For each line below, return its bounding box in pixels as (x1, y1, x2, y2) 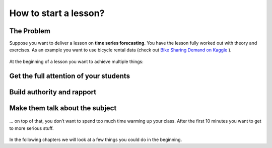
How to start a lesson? (9, 8, 105, 19)
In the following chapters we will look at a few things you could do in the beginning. (9, 136, 182, 143)
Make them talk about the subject (9, 104, 117, 112)
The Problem (9, 27, 50, 35)
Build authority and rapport (9, 88, 97, 96)
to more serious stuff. (9, 125, 54, 131)
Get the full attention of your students (9, 71, 130, 80)
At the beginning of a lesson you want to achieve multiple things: (9, 58, 144, 64)
